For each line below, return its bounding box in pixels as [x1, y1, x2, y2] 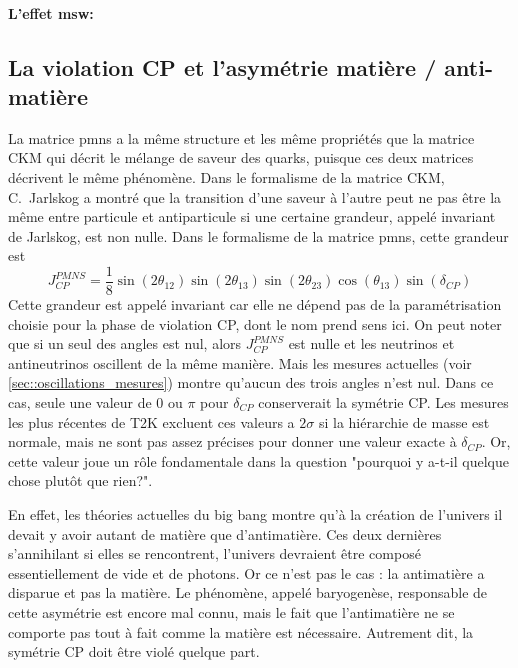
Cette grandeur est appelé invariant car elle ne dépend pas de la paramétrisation [8, 294, 502, 314]
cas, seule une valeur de [8, 391, 152, 412]
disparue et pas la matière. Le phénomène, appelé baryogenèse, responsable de [8, 582, 488, 603]
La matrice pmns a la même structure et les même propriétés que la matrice [8, 127, 475, 148]
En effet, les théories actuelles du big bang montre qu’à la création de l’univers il [8, 503, 503, 524]
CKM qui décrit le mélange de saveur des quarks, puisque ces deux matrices [8, 147, 474, 168]
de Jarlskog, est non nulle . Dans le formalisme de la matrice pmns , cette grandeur [8, 225, 509, 246]
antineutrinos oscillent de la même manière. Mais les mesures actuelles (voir [8, 352, 472, 373]
